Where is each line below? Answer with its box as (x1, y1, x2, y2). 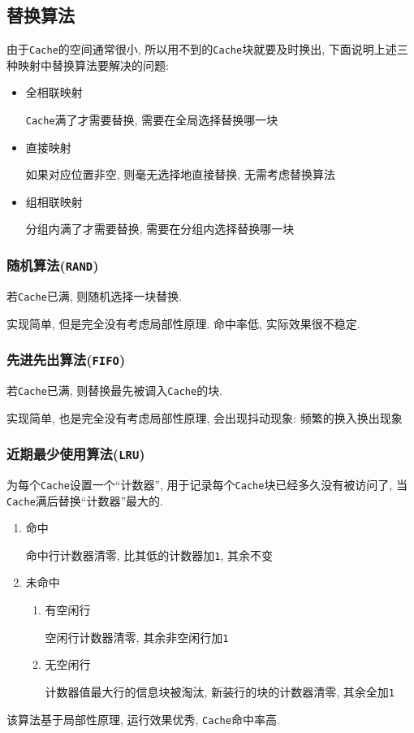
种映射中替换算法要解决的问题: (6, 56, 169, 73)
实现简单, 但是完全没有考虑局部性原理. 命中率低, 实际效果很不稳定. (6, 314, 360, 332)
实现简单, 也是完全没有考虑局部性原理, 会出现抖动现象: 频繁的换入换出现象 (6, 409, 403, 426)
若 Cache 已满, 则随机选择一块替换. (6, 287, 183, 304)
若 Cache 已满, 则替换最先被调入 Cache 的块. (6, 381, 223, 398)
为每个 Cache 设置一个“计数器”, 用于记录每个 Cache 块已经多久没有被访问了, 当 (6, 475, 408, 492)
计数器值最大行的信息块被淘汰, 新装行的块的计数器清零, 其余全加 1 (45, 683, 395, 700)
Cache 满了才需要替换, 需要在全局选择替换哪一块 (25, 111, 278, 128)
